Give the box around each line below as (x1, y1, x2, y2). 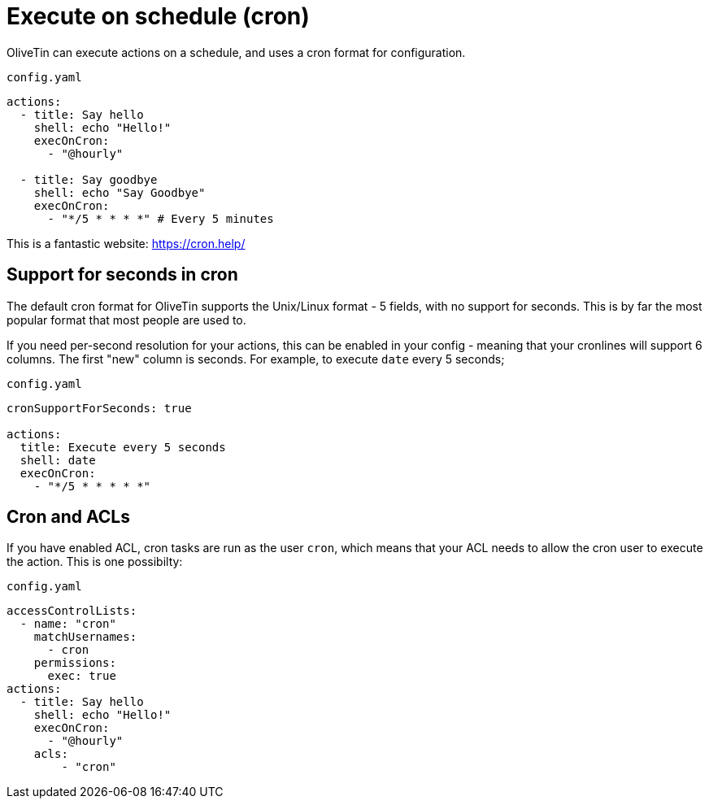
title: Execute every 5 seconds (20, 440, 226, 454)
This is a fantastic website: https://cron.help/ (7, 236, 246, 250)
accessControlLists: (7, 604, 137, 618)
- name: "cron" (20, 617, 116, 631)
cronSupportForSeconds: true (7, 401, 192, 415)
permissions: (33, 656, 116, 670)
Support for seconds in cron (7, 264, 238, 285)
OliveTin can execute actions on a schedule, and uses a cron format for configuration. (7, 45, 466, 59)
